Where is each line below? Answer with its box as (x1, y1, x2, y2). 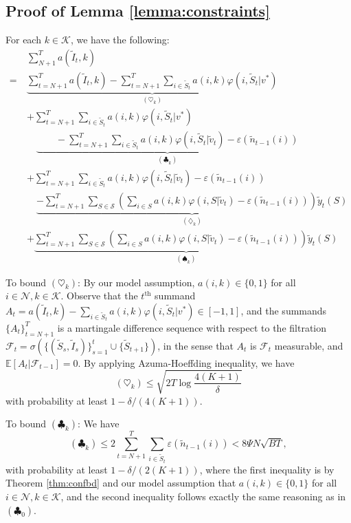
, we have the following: (70, 32, 170, 47)
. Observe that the (60, 288, 138, 303)
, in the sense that (157, 338, 234, 352)
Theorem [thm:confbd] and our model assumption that (5, 476, 236, 490)
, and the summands (240, 303, 327, 317)
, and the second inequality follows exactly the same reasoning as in (60, 489, 346, 503)
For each (5, 32, 41, 47)
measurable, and (274, 338, 343, 352)
